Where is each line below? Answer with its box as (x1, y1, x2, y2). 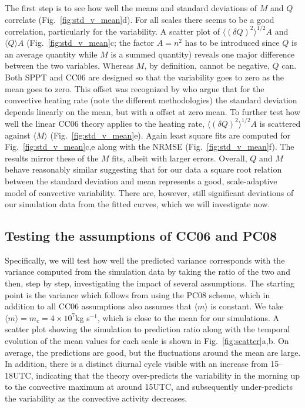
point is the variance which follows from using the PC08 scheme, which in (5, 288, 270, 301)
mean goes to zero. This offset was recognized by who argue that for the (5, 82, 264, 95)
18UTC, (5, 369, 33, 381)
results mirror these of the (5, 151, 99, 164)
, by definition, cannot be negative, (144, 59, 270, 72)
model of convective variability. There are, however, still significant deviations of (5, 186, 294, 198)
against (5, 129, 31, 141)
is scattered (259, 117, 301, 129)
